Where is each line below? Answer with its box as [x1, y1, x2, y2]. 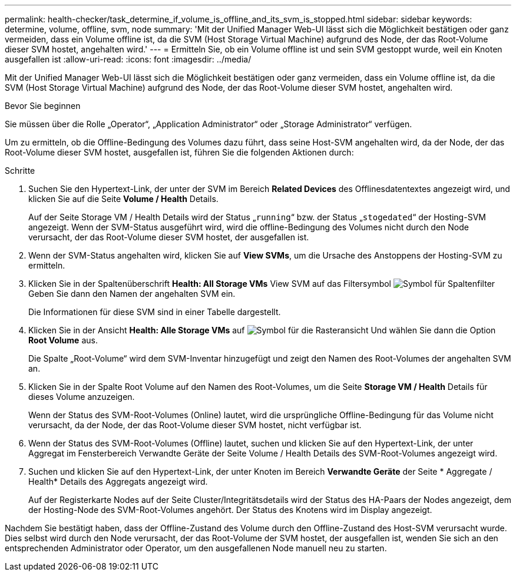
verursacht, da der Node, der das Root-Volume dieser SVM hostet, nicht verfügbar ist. [28, 420, 362, 430]
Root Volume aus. [28, 335, 98, 345]
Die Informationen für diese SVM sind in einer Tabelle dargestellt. [28, 307, 281, 317]
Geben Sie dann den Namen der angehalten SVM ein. [28, 289, 236, 299]
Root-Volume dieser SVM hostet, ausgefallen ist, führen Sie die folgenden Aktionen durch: [5, 147, 354, 157]
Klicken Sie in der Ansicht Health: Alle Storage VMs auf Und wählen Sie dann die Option [28, 325, 496, 335]
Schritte [5, 165, 35, 176]
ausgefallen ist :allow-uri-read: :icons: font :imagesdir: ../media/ [5, 54, 252, 64]
